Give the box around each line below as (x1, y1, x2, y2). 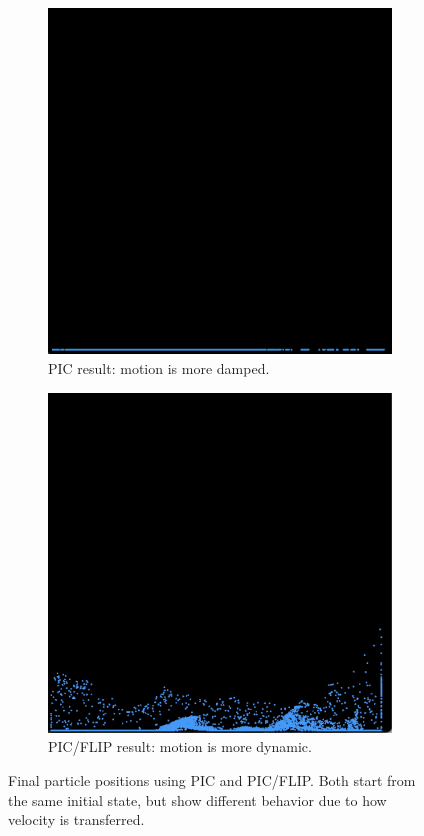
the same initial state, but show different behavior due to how (8, 789, 387, 810)
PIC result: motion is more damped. (48, 357, 270, 378)
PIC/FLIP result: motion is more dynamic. (48, 736, 312, 757)
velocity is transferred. (8, 809, 145, 830)
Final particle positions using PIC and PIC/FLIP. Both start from (8, 770, 416, 791)
